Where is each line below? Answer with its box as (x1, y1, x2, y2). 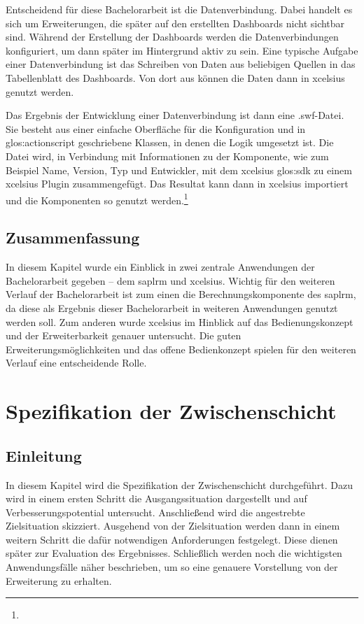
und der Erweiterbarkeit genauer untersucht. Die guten (6, 328, 241, 343)
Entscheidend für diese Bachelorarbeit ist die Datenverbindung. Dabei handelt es (6, 2, 353, 16)
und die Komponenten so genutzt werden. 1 (6, 190, 188, 207)
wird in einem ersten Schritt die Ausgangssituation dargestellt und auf (6, 491, 307, 506)
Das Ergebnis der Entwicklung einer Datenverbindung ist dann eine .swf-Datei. (6, 108, 344, 122)
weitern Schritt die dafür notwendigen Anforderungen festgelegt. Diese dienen (6, 532, 338, 546)
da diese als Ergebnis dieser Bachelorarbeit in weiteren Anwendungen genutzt (6, 300, 338, 315)
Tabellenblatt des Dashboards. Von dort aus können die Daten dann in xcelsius (6, 70, 345, 85)
